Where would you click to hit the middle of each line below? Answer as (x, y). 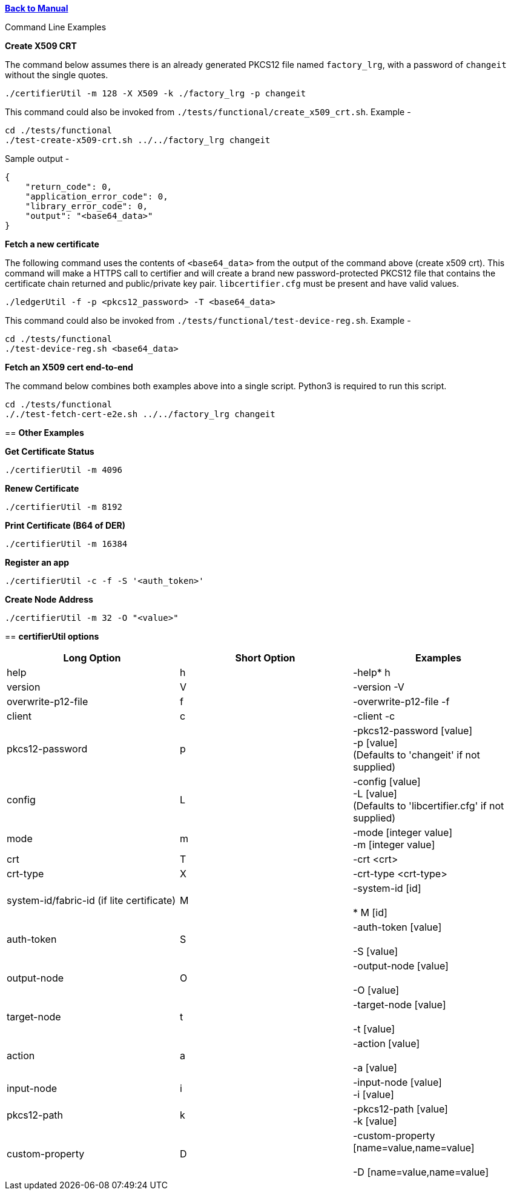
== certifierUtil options (52, 636)
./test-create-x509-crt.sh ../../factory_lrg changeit (138, 140)
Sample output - (37, 159)
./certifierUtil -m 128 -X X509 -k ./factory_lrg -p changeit (156, 93)
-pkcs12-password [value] (413, 731)
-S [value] (375, 951)
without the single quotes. (57, 75)
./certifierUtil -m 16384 (66, 544)
